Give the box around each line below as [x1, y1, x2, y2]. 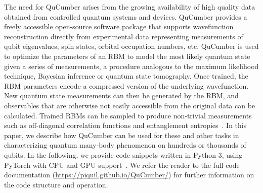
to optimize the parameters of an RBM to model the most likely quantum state [4, 50, 250, 61]
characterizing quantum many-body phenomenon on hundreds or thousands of [4, 140, 246, 150]
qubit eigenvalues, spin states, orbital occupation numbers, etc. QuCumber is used [4, 41, 259, 51]
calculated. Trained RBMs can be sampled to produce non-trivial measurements [4, 110, 252, 120]
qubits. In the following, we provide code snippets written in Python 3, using [4, 149, 243, 160]
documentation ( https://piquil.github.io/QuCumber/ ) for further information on [4, 169, 254, 180]
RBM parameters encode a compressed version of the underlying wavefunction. [4, 80, 249, 91]
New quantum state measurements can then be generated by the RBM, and [4, 90, 239, 101]
